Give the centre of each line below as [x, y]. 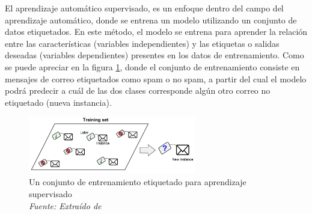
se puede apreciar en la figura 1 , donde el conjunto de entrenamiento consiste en [152, 66]
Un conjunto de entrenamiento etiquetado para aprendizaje [138, 182]
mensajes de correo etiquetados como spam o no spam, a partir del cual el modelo [156, 78]
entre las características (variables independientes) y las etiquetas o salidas [142, 43]
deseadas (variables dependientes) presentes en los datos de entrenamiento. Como [154, 55]
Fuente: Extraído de [65, 205]
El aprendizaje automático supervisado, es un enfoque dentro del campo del [144, 8]
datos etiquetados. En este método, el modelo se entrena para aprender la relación [156, 32]
